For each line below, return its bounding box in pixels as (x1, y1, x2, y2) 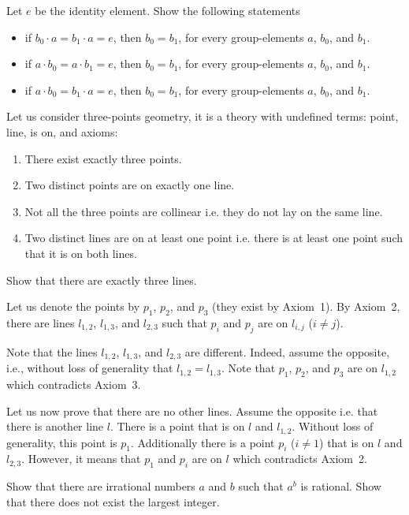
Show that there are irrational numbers (6, 478, 195, 494)
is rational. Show (300, 478, 381, 494)
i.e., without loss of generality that (6, 360, 173, 376)
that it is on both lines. (24, 244, 137, 261)
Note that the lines (6, 343, 98, 360)
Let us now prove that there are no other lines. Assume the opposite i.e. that (6, 402, 378, 419)
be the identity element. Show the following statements (35, 2, 300, 18)
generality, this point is (6, 434, 117, 450)
